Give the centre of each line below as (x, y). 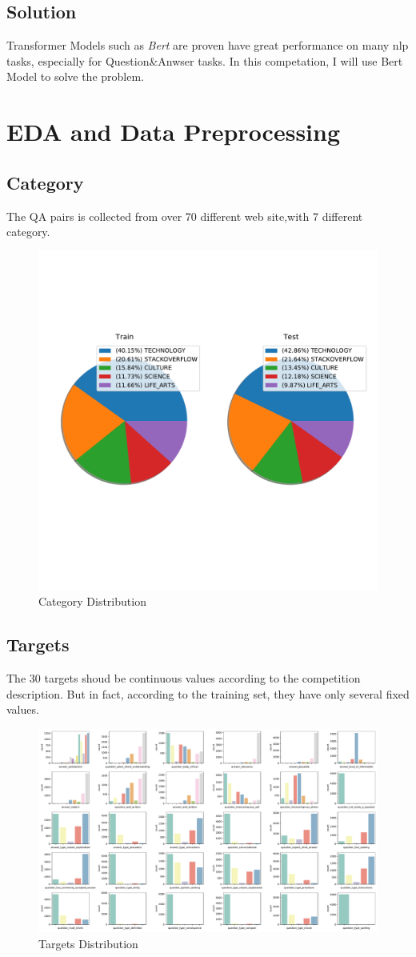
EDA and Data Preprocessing (174, 132)
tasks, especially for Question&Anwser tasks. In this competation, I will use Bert (205, 60)
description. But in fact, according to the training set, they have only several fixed (208, 693)
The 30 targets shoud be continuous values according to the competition (184, 678)
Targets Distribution (88, 943)
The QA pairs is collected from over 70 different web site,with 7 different (185, 216)
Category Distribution (92, 601)
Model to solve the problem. (76, 76)
